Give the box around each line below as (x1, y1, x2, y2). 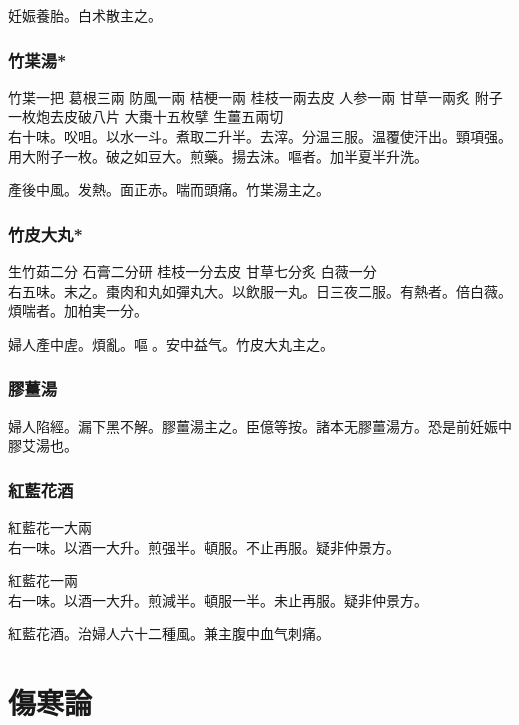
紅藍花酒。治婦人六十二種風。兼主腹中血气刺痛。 (8, 623, 330, 644)
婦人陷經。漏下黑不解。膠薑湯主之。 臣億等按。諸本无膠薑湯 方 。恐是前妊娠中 (8, 415, 512, 436)
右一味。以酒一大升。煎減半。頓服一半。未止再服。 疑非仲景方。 (8, 589, 428, 610)
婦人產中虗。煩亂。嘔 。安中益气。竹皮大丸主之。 (8, 333, 334, 354)
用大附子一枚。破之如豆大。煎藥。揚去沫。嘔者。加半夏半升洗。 (8, 145, 428, 166)
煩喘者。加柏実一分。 (8, 300, 148, 321)
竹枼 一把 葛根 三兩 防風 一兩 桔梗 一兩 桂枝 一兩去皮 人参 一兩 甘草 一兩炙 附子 (8, 86, 503, 107)
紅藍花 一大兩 (8, 517, 92, 537)
